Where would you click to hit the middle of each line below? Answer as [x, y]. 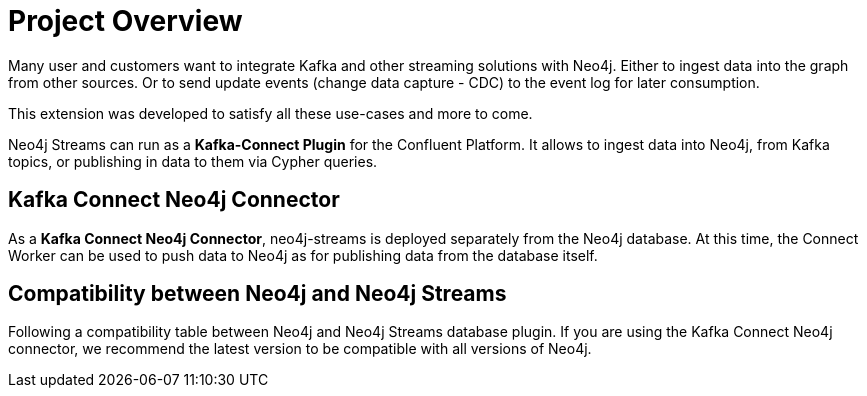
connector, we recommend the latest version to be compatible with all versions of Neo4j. [300, 349]
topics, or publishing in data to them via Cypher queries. [193, 161]
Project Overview [125, 21]
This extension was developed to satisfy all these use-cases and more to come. [270, 113]
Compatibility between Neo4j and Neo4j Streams [257, 294]
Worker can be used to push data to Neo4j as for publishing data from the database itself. [303, 255]
